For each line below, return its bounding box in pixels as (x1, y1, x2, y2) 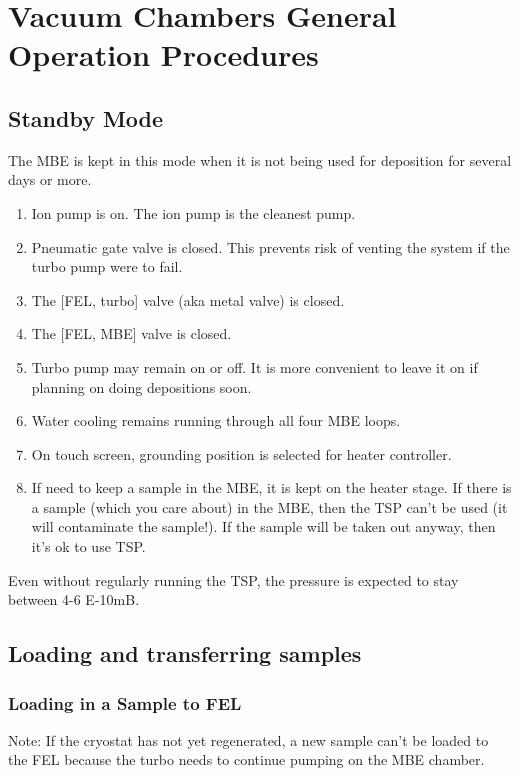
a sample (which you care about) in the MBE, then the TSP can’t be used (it (31, 496, 508, 517)
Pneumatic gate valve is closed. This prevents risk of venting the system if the (31, 236, 510, 257)
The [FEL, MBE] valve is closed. (31, 323, 232, 344)
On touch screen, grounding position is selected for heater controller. (31, 443, 452, 464)
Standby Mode (8, 102, 164, 133)
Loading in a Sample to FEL (8, 690, 242, 715)
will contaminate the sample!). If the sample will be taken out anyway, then (31, 516, 496, 537)
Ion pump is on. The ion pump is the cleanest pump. (31, 202, 356, 223)
